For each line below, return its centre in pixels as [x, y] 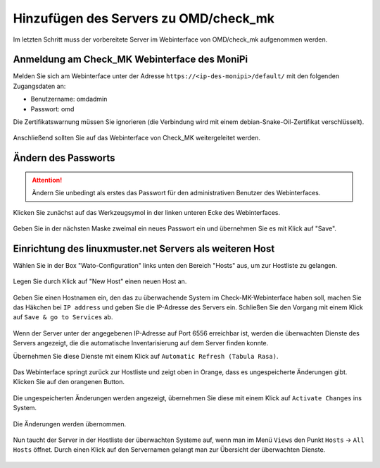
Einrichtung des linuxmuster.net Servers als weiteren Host [144, 248]
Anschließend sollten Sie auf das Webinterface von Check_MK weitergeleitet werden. [137, 138]
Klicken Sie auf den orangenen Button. [69, 382]
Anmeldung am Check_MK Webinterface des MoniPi [131, 60]
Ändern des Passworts [64, 158]
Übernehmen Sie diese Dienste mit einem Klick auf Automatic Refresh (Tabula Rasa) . [146, 356]
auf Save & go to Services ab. [63, 317]
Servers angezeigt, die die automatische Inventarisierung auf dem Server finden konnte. [141, 343]
